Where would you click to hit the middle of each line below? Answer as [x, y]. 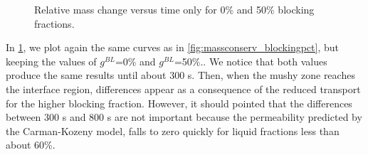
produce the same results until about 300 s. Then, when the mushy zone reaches [180, 75]
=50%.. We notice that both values [251, 61]
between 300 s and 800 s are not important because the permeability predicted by [184, 117]
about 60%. [31, 145]
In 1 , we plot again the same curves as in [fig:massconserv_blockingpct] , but [172, 47]
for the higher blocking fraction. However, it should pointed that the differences [179, 103]
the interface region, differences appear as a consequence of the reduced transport [183, 89]
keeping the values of [51, 61]
